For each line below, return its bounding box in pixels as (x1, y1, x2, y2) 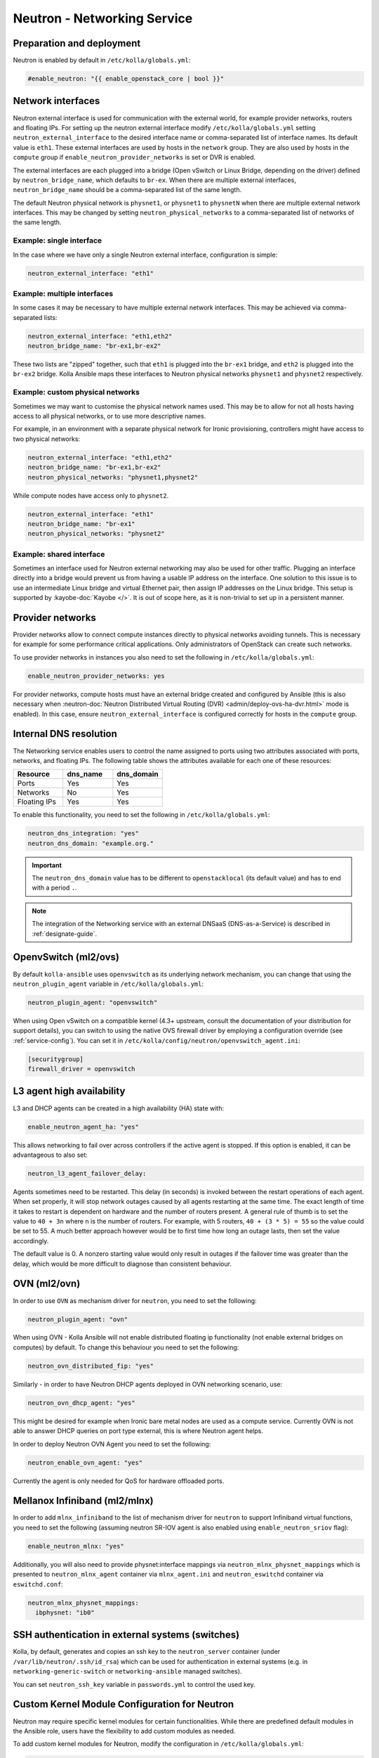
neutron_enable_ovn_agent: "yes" (27, 1458, 143, 1466)
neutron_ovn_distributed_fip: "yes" (27, 1361, 154, 1370)
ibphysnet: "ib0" (35, 1608, 95, 1617)
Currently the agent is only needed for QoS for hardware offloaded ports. (13, 1477, 225, 1485)
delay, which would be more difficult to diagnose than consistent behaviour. (13, 1259, 232, 1268)
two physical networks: (13, 435, 81, 443)
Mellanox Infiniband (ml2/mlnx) (13, 1495, 154, 1507)
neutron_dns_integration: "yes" (27, 830, 140, 838)
